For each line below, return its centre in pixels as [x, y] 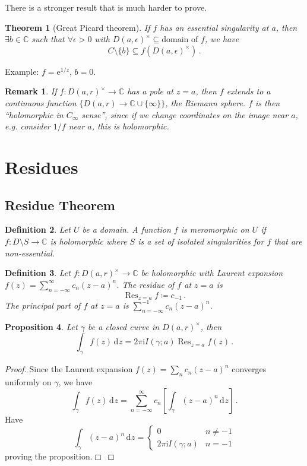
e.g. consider [28, 126]
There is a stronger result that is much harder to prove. [106, 7]
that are [288, 241]
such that [48, 39]
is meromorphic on [215, 229]
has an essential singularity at [214, 27]
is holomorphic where [88, 241]
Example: [22, 71]
